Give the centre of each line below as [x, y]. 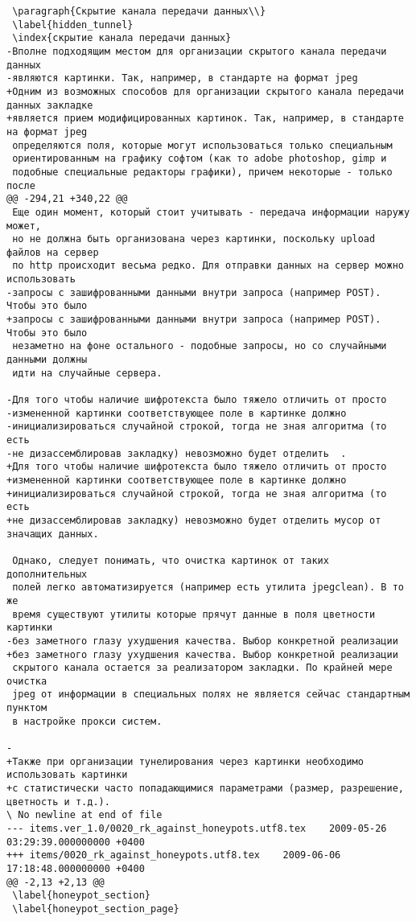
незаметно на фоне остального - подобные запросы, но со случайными [200, 346]
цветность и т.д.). [58, 802]
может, [24, 226]
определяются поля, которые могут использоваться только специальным [202, 145]
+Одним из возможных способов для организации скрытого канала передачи [205, 91]
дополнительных [47, 574]
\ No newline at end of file [84, 815]
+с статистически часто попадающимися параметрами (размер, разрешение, [205, 789]
